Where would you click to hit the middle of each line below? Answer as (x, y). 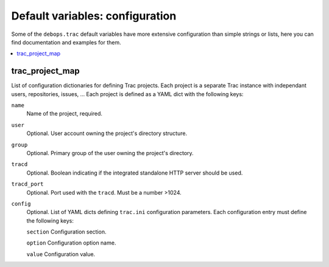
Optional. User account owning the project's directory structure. (107, 133)
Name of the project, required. (65, 114)
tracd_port (27, 184)
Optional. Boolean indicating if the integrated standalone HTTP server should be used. (135, 173)
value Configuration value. (61, 254)
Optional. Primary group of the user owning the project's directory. (110, 153)
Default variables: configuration (94, 16)
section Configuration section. (66, 232)
